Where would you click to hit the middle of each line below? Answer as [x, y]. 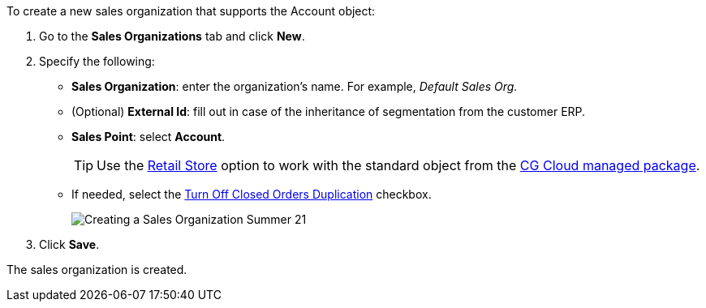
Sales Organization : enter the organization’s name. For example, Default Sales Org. [295, 86]
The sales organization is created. [97, 269]
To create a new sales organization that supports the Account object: [191, 11]
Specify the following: [97, 61]
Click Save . [69, 244]
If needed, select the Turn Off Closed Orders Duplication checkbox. [252, 194]
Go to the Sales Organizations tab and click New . [172, 36]
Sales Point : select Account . [149, 137]
